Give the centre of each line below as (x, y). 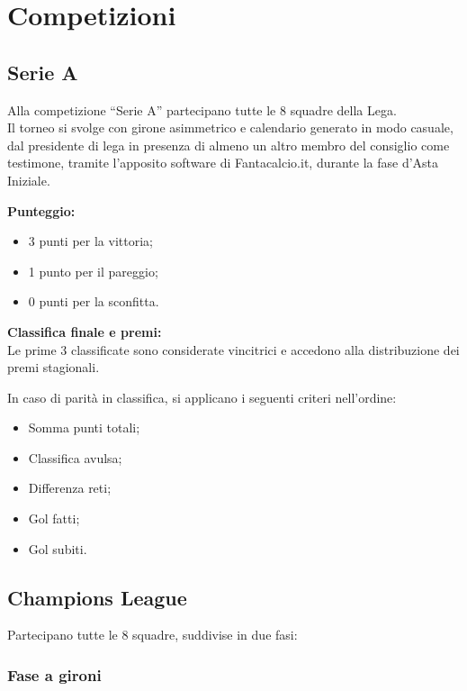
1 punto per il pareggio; (93, 271)
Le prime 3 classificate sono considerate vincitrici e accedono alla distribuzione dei (233, 349)
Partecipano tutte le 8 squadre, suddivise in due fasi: (153, 635)
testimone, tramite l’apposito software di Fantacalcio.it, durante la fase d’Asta (223, 163)
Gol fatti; (54, 518)
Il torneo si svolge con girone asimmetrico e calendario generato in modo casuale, (230, 127)
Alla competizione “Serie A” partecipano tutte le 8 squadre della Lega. (202, 109)
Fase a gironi (54, 674)
